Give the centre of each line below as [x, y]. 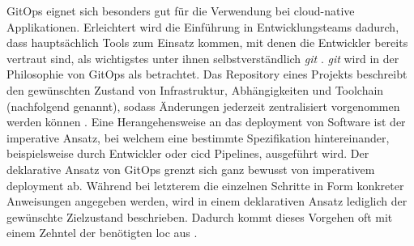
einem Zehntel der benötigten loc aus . [102, 233]
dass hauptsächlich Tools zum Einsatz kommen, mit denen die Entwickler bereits [207, 42]
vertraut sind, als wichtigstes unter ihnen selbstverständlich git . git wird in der [203, 58]
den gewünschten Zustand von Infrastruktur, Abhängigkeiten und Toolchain [195, 89]
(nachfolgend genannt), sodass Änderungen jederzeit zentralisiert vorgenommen [203, 106]
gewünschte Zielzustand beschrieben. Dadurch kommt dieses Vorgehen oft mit [200, 216]
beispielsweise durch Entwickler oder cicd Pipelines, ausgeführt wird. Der [188, 153]
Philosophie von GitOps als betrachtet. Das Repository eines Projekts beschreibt [207, 74]
